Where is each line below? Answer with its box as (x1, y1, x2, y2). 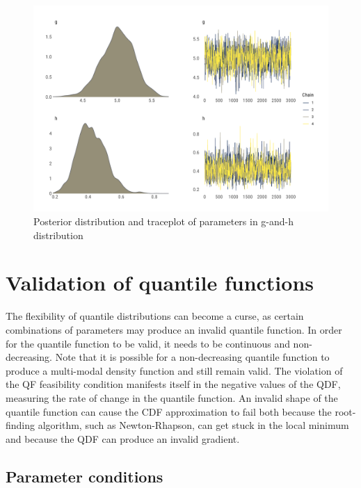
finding (6, 418, 35, 432)
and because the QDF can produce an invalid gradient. (6, 431, 240, 446)
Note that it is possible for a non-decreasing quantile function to (55, 350, 330, 364)
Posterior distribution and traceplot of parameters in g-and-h (33, 214, 294, 229)
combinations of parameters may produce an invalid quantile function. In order (6, 322, 342, 336)
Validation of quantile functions (6, 268, 314, 297)
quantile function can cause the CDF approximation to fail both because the (6, 404, 332, 418)
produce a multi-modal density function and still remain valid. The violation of (6, 363, 343, 377)
